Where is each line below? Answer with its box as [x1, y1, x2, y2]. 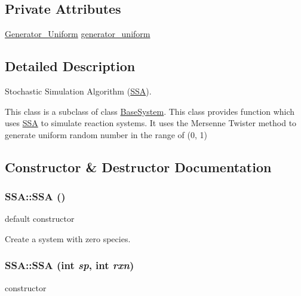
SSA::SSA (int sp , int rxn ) [5, 258, 134, 273]
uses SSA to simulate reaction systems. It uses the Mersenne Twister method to [5, 117, 297, 129]
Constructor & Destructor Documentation [5, 157, 272, 176]
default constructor [5, 212, 75, 225]
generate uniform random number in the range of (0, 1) [5, 128, 207, 141]
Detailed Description [5, 57, 136, 75]
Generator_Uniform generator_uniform [5, 28, 150, 40]
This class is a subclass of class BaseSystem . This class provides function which [5, 105, 295, 117]
